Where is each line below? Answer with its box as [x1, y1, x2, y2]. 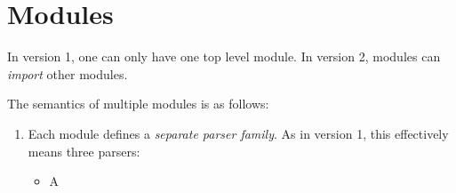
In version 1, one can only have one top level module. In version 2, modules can [7, 47, 441, 66]
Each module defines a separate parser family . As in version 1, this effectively [28, 124, 449, 142]
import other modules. [7, 64, 128, 83]
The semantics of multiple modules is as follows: [7, 94, 269, 113]
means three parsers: [28, 141, 140, 160]
